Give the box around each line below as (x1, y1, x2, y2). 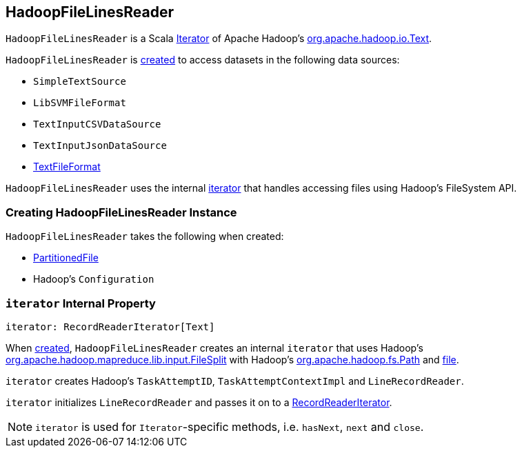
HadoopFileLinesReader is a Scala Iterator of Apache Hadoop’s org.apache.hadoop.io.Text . (6, 32, 432, 45)
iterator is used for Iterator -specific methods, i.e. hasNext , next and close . (35, 419, 424, 434)
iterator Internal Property (6, 296, 156, 310)
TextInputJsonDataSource (33, 140, 167, 152)
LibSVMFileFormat (33, 97, 126, 109)
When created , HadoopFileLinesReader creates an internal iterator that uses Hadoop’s (6, 341, 423, 354)
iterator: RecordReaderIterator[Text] (6, 321, 215, 332)
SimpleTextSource (33, 76, 126, 88)
